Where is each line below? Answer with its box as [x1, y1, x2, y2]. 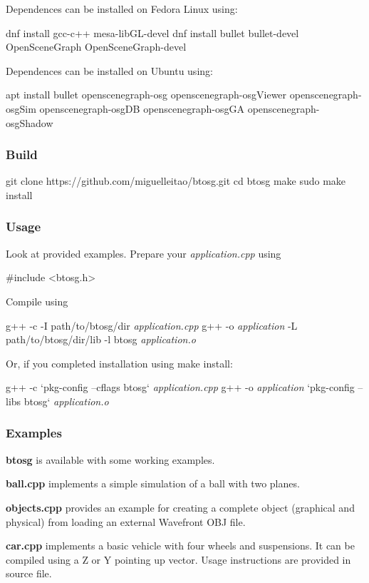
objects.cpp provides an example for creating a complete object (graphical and [6, 500, 355, 514]
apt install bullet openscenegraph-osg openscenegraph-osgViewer [6, 87, 287, 102]
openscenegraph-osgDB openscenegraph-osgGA [39, 101, 244, 116]
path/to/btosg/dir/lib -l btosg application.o [6, 332, 196, 347]
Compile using [6, 293, 68, 308]
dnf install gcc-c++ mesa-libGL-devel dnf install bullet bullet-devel [6, 25, 299, 40]
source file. [6, 566, 52, 581]
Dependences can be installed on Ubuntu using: [6, 63, 213, 78]
